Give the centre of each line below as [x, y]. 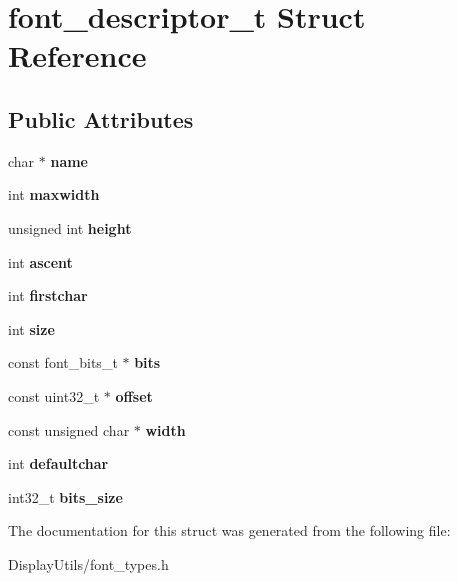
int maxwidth [54, 194]
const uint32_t [54, 395]
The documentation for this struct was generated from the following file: [229, 530]
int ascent [40, 261]
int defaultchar [58, 463]
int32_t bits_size [65, 496]
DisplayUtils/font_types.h [88, 563]
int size [31, 328]
